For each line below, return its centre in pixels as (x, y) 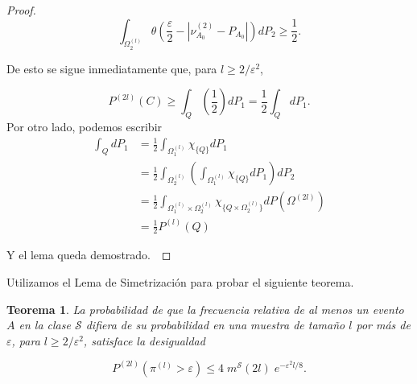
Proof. (21, 10)
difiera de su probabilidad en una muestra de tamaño (215, 325)
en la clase (45, 325)
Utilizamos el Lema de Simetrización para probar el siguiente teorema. (180, 282)
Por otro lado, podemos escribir (85, 126)
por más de (383, 325)
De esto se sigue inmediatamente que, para (112, 68)
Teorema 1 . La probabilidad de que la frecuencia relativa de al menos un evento (205, 309)
